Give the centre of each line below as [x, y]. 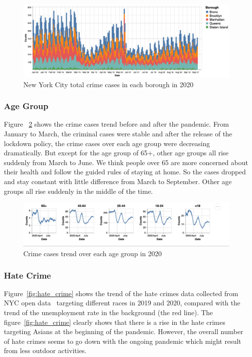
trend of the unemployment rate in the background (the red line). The [109, 312]
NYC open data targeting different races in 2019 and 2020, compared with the [122, 303]
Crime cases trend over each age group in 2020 [92, 254]
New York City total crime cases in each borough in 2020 [109, 84]
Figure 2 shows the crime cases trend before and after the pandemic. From [117, 124]
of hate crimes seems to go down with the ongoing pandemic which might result [123, 341]
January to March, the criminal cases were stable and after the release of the [118, 134]
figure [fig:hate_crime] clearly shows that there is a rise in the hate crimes [115, 322]
